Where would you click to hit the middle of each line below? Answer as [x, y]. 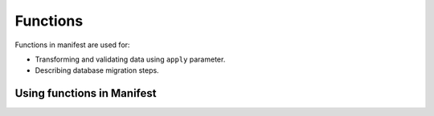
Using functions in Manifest [86, 93]
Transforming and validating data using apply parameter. [130, 59]
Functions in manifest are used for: [72, 45]
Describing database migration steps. [97, 70]
